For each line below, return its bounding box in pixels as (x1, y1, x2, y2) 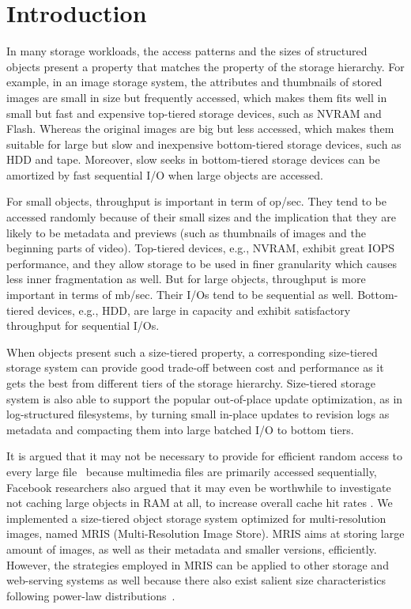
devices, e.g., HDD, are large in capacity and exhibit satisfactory (37, 301, 351, 318)
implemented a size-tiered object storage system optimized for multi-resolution (6, 509, 386, 526)
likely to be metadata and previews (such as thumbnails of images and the (6, 224, 367, 240)
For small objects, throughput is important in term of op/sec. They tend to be (6, 193, 386, 210)
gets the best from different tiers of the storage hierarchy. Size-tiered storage (6, 375, 375, 391)
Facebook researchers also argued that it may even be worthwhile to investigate (6, 478, 391, 495)
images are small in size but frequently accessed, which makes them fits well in (6, 89, 387, 105)
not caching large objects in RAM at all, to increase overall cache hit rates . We (6, 494, 393, 511)
